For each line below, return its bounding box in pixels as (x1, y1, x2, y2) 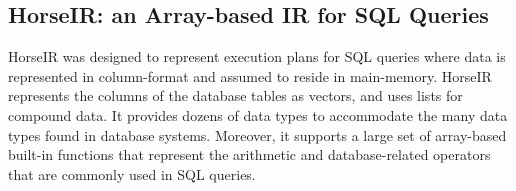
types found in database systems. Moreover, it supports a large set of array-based (8, 124, 507, 145)
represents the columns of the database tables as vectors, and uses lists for (8, 85, 463, 106)
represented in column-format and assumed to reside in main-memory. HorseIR (8, 65, 492, 86)
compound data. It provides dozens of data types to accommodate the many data (8, 104, 508, 125)
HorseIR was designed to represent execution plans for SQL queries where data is (8, 46, 506, 67)
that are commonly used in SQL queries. (8, 163, 256, 184)
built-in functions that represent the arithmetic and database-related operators (8, 144, 491, 165)
